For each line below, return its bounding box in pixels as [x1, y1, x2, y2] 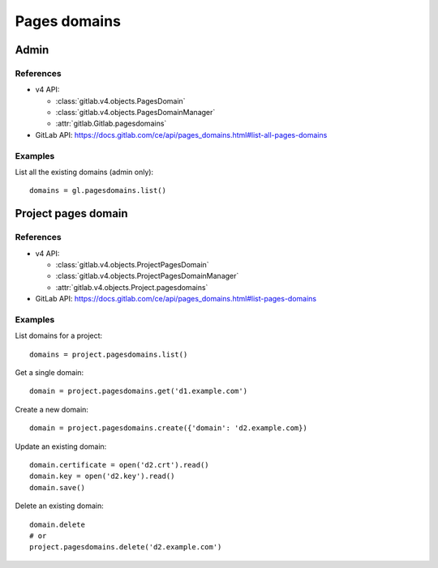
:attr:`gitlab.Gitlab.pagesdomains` [55, 118, 167, 129]
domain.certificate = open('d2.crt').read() [29, 460, 210, 469]
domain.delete [29, 519, 85, 529]
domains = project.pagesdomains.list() [29, 349, 188, 359]
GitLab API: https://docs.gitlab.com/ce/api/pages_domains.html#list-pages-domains [35, 294, 317, 304]
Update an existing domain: [15, 442, 107, 451]
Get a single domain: [15, 368, 84, 378]
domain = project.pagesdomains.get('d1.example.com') [29, 386, 247, 396]
